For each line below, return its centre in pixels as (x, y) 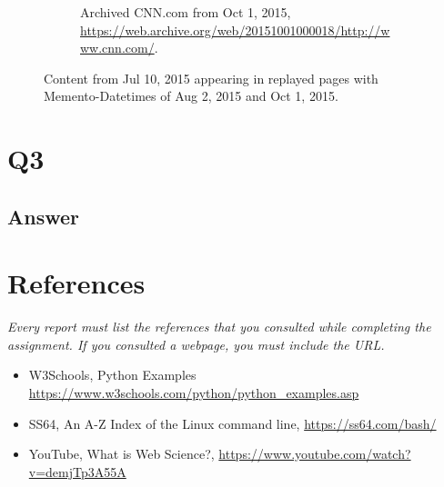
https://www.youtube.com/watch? (315, 454)
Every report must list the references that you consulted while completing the (219, 327)
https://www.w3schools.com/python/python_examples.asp (194, 393)
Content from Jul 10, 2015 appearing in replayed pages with (211, 78)
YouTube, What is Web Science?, (121, 454)
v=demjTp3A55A (77, 471)
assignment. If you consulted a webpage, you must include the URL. (196, 344)
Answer (44, 216)
